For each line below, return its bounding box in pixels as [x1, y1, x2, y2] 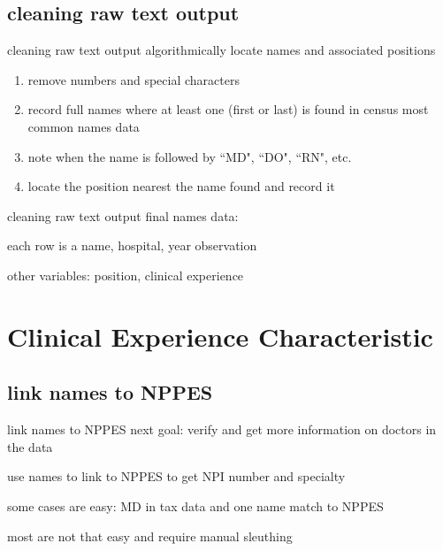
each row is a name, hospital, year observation [7, 236, 257, 255]
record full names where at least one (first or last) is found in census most [27, 100, 429, 119]
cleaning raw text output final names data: [7, 206, 239, 225]
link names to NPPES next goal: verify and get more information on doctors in [7, 420, 437, 439]
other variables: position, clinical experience [7, 265, 244, 284]
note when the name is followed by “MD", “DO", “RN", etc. [27, 147, 352, 165]
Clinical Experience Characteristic [7, 318, 433, 354]
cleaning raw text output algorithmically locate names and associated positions [7, 41, 436, 59]
